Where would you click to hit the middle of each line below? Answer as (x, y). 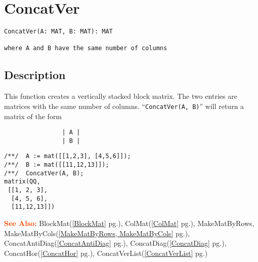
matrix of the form (33, 116)
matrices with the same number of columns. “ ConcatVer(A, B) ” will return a (124, 106)
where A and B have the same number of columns (86, 48)
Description (35, 75)
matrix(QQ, (22, 182)
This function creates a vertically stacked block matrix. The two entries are (121, 96)
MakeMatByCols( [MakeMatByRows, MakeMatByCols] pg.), (97, 233)
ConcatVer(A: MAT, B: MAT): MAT (58, 32)
